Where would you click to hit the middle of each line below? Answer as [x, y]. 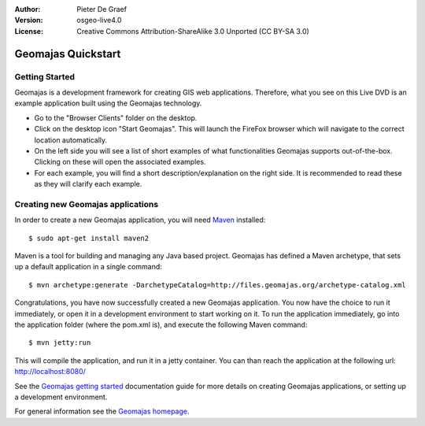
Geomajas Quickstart [68, 54]
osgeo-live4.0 [99, 20]
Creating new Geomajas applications [87, 204]
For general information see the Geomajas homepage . [102, 411]
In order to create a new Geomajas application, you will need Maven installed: [140, 220]
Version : [29, 20]
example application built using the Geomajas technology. [108, 103]
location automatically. [71, 140]
